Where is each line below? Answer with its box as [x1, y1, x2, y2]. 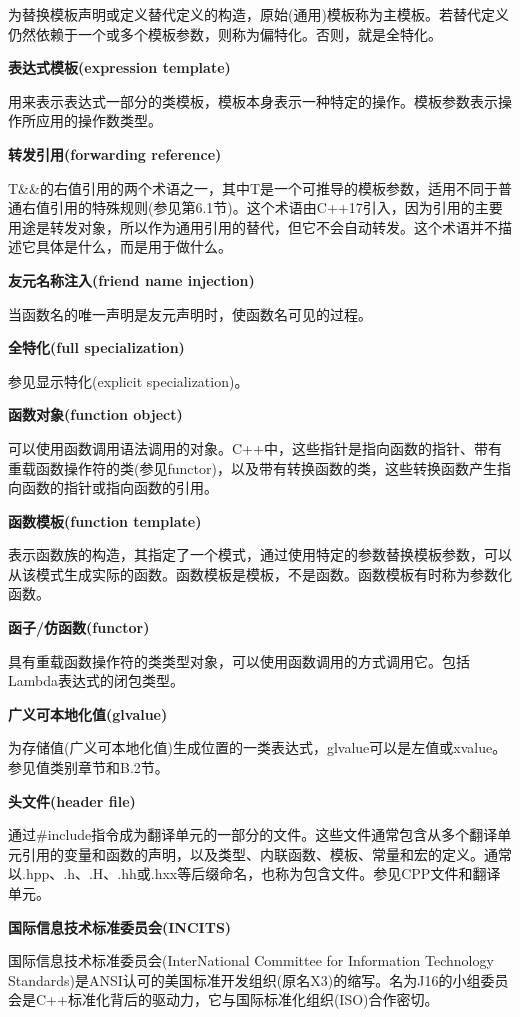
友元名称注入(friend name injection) [8, 269, 255, 290]
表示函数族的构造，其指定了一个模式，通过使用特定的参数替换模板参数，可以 [8, 544, 512, 565]
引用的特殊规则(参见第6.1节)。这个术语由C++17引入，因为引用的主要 [49, 197, 503, 218]
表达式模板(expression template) [8, 57, 231, 78]
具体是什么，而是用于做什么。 [35, 236, 232, 257]
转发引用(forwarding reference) [8, 143, 222, 164]
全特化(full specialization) [8, 337, 185, 358]
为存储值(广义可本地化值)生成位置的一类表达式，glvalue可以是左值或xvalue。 [8, 737, 507, 758]
